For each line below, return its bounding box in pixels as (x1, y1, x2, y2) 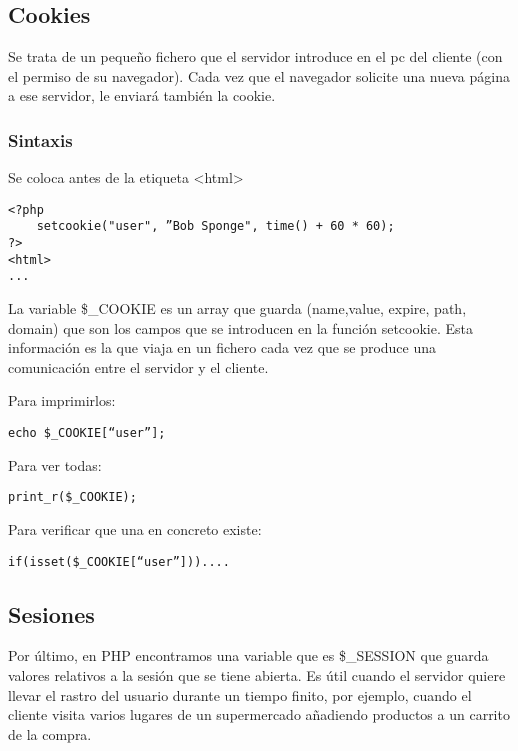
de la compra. (8, 723, 92, 744)
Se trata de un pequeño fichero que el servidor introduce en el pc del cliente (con (8, 46, 503, 67)
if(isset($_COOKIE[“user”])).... (8, 554, 230, 569)
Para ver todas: (8, 454, 102, 475)
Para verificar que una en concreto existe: (8, 518, 262, 539)
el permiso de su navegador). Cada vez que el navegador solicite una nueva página (8, 65, 510, 86)
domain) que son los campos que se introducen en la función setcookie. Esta (8, 317, 474, 338)
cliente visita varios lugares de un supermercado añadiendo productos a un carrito (8, 704, 510, 725)
